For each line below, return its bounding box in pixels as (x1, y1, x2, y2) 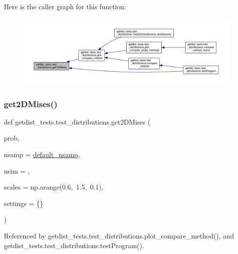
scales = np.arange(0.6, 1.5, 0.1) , (4, 182, 103, 192)
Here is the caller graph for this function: (4, 1, 126, 11)
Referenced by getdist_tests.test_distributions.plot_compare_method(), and (4, 231, 234, 241)
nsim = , (4, 165, 30, 175)
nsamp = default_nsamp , (4, 149, 80, 159)
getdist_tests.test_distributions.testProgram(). (4, 240, 144, 250)
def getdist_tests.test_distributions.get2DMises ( (4, 116, 151, 127)
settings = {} (4, 198, 44, 208)
